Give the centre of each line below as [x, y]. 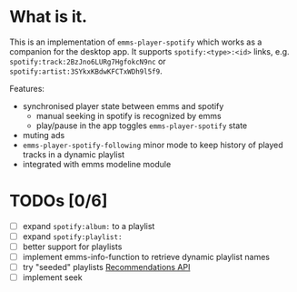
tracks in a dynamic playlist [74, 154]
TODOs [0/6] [59, 201]
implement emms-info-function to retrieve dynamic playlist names [146, 257]
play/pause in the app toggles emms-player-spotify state [142, 126]
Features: [27, 88]
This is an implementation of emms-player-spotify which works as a [136, 42]
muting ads [44, 135]
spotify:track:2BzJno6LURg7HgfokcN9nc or [88, 61]
